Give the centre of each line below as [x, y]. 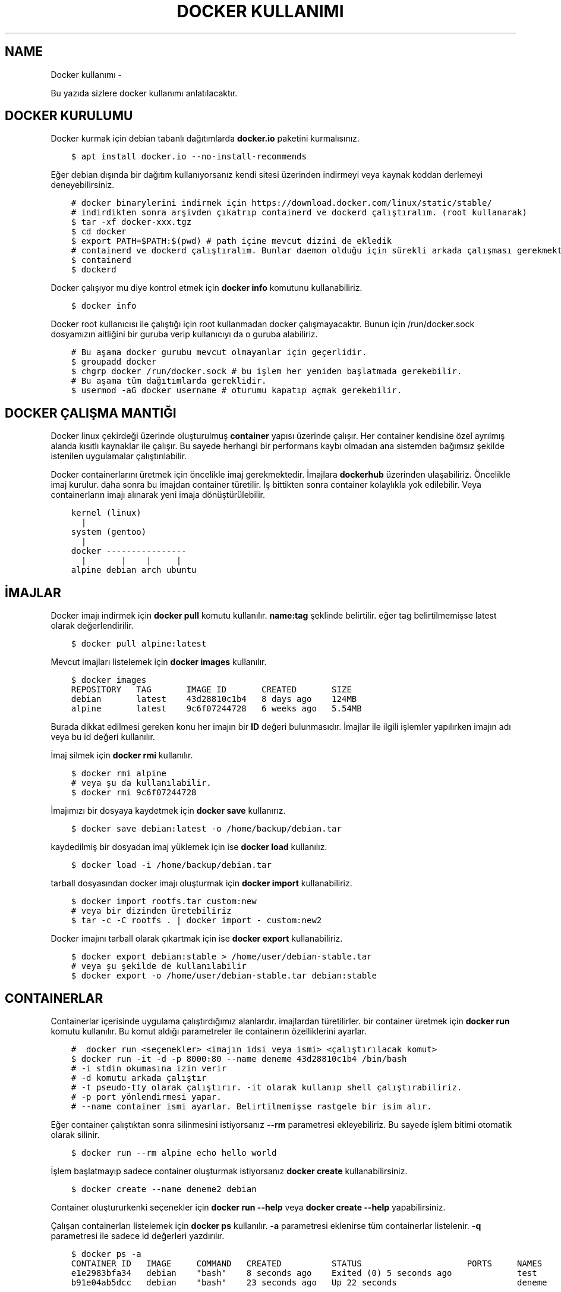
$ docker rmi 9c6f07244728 [134, 793]
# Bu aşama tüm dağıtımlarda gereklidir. [169, 381]
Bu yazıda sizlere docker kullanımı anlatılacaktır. [144, 93]
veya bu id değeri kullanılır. [103, 737]
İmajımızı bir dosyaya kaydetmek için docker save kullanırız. [168, 811]
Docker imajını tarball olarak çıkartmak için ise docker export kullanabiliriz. [197, 939]
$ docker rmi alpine [119, 774]
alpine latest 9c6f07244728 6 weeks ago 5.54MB [216, 709]
